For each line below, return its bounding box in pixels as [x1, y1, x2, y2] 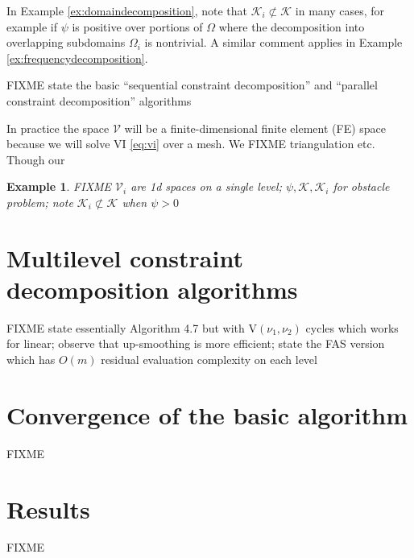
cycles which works [305, 319, 399, 336]
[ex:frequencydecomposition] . [6, 49, 148, 66]
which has [6, 351, 56, 368]
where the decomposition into [218, 18, 365, 35]
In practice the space [6, 119, 110, 136]
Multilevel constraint [6, 241, 243, 274]
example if [6, 18, 57, 35]
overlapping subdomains [6, 34, 126, 51]
